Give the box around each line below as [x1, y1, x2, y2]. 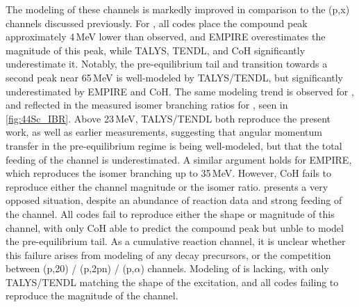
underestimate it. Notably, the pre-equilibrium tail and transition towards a [6, 56, 328, 71]
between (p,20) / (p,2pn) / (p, [6, 261, 135, 276]
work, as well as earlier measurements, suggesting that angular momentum [6, 125, 322, 139]
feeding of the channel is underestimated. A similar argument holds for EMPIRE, [6, 152, 352, 166]
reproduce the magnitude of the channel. [6, 288, 178, 303]
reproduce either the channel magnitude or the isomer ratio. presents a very [6, 179, 328, 194]
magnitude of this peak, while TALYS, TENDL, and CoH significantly [6, 42, 306, 57]
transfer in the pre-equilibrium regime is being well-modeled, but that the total [6, 138, 342, 152]
